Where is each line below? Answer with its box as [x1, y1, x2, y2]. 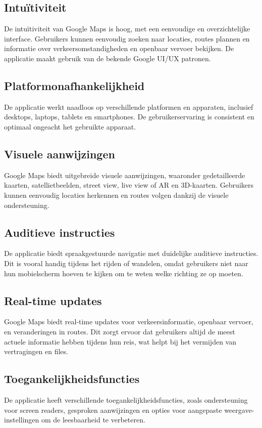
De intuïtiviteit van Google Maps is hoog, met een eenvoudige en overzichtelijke [4, 23, 250, 34]
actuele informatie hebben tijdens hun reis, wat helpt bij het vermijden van [4, 336, 236, 347]
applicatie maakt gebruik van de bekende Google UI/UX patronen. [4, 53, 211, 63]
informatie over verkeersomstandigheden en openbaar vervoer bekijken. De [4, 43, 234, 54]
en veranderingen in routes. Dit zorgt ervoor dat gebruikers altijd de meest [4, 326, 235, 336]
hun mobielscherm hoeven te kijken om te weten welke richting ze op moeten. [4, 268, 243, 278]
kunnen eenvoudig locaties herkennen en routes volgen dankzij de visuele [4, 189, 229, 200]
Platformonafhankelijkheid [4, 77, 145, 93]
